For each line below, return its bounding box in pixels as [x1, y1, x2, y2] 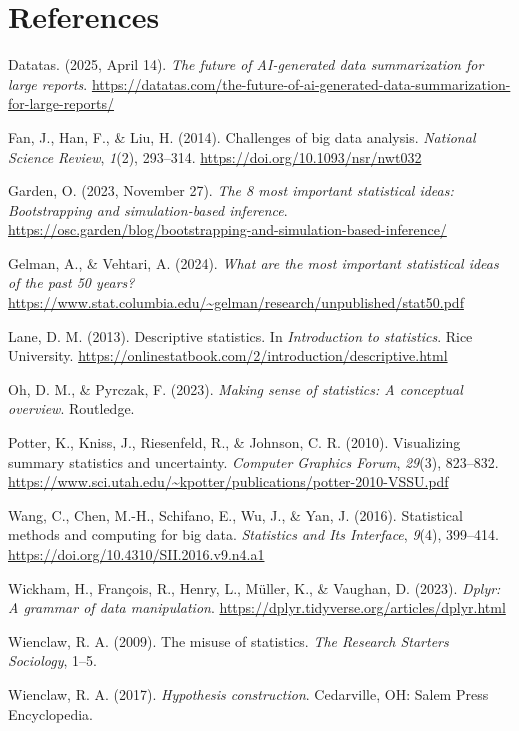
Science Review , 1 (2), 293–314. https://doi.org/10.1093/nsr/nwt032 [8, 146, 422, 167]
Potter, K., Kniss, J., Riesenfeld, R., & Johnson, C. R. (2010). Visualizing [8, 432, 461, 453]
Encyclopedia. [8, 703, 93, 724]
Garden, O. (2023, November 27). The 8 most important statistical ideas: [8, 180, 454, 201]
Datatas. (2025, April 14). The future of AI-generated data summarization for [8, 54, 484, 75]
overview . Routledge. [8, 398, 135, 419]
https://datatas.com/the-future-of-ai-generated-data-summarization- [91, 73, 511, 94]
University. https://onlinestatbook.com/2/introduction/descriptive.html [8, 345, 448, 366]
